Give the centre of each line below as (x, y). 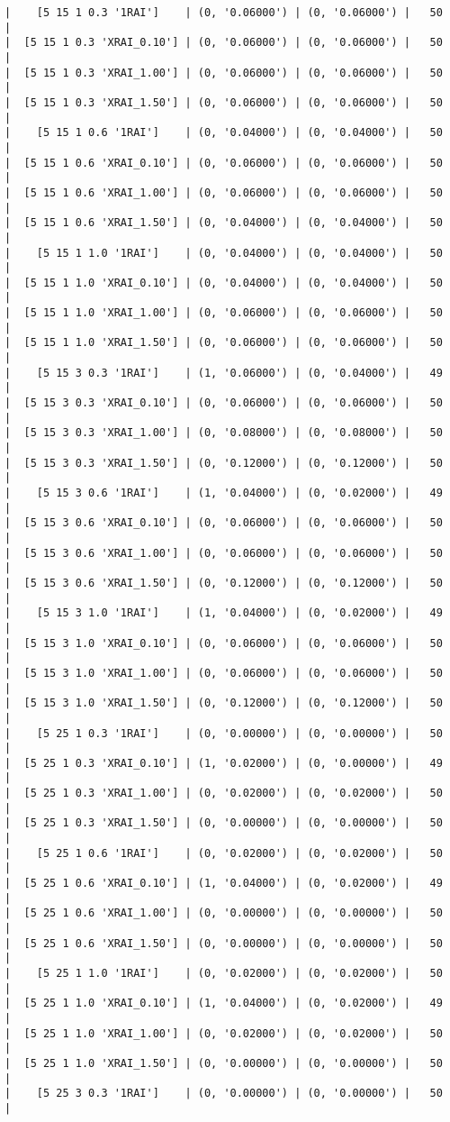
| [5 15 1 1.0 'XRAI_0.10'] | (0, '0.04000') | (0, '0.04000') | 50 (224, 283)
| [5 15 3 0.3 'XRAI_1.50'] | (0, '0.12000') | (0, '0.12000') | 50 (224, 463)
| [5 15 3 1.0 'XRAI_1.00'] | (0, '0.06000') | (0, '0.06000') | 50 (224, 673)
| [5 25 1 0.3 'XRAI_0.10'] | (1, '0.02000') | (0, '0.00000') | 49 (224, 763)
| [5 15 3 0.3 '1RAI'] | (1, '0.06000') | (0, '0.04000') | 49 (224, 373)
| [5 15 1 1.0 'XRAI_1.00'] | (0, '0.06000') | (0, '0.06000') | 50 (224, 313)
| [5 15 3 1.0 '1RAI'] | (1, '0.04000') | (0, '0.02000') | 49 (224, 613)
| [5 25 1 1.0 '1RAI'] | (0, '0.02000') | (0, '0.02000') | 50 (224, 973)
